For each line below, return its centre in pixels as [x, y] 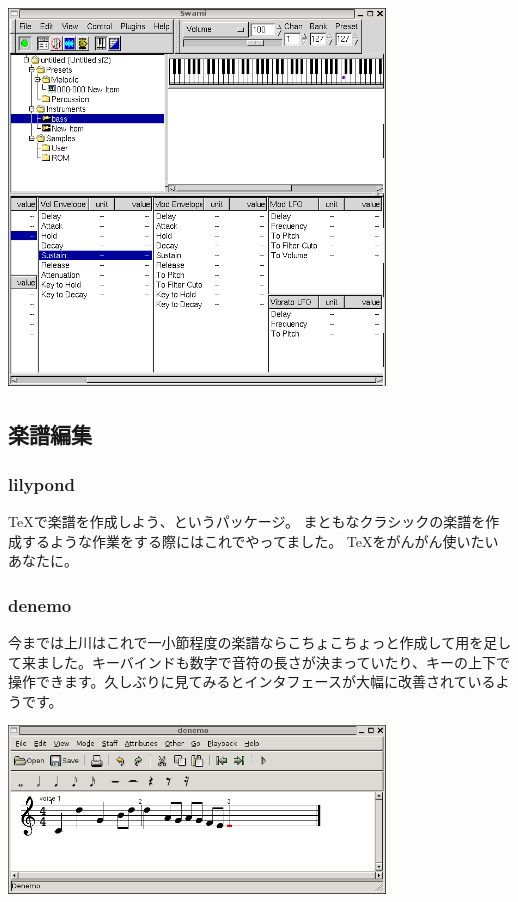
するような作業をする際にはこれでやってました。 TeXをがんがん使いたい [260, 540]
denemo [40, 604]
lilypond [41, 483]
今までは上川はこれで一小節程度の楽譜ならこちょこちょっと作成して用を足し [260, 642]
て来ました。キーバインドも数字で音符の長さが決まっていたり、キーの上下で [259, 661]
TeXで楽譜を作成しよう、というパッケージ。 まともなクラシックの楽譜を [247, 521]
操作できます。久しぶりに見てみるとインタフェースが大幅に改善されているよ [259, 681]
